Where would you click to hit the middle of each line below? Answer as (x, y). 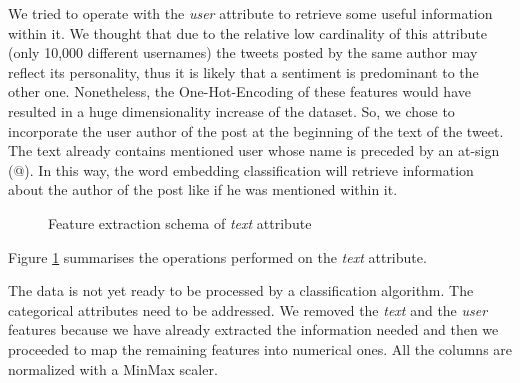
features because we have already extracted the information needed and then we (253, 329)
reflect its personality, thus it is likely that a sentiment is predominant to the (243, 71)
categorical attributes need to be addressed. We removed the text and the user (248, 309)
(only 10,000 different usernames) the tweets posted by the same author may (243, 52)
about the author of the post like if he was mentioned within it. (203, 189)
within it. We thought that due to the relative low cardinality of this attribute (247, 32)
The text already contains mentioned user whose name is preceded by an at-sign (254, 150)
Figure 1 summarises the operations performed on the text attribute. (217, 256)
